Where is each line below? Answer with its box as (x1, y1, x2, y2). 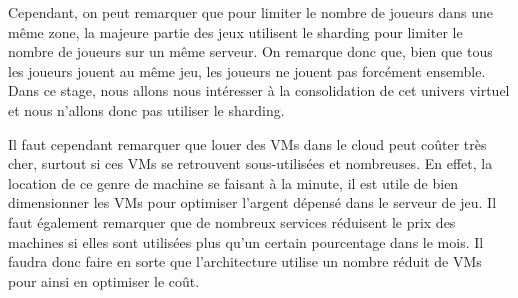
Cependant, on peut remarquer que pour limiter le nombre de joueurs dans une (8, 2, 494, 22)
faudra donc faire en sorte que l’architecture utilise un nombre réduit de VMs (8, 251, 482, 272)
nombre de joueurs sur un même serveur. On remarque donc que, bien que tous (8, 41, 493, 62)
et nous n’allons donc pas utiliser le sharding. (8, 99, 285, 120)
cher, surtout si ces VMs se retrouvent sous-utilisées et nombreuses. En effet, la (8, 153, 493, 174)
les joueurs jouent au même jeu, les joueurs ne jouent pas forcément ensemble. (8, 60, 486, 81)
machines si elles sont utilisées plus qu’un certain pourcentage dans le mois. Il (8, 231, 484, 252)
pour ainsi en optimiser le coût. (8, 270, 200, 291)
